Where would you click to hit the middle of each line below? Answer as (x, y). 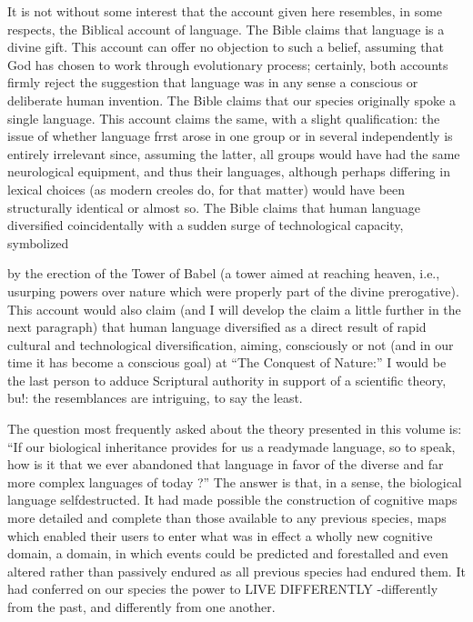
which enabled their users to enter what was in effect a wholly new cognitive (220, 535)
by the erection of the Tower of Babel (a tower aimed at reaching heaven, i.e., (224, 273)
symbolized (38, 242)
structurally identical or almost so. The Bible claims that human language (214, 207)
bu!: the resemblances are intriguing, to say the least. (155, 398)
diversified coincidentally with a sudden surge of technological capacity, (206, 225)
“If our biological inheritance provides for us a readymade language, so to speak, (231, 446)
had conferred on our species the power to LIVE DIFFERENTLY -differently (223, 589)
